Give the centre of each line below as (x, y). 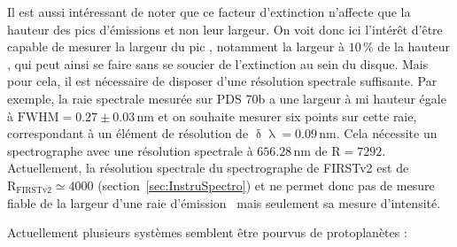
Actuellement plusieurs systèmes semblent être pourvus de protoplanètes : (207, 232)
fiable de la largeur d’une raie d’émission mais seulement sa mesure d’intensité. (224, 202)
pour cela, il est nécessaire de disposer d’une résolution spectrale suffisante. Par (222, 81)
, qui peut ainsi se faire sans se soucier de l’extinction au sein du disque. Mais (218, 63)
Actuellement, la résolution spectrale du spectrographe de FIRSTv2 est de (208, 168)
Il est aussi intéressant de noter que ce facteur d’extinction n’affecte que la (209, 12)
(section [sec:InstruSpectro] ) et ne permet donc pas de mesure (266, 185)
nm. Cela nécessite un (378, 133)
